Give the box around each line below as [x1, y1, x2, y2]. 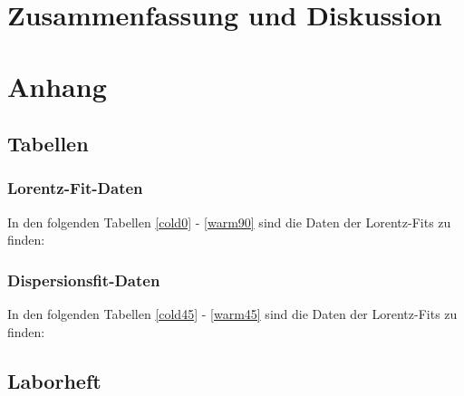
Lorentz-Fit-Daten [7, 177, 143, 199]
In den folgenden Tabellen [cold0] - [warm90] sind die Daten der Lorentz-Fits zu [7, 212, 451, 231]
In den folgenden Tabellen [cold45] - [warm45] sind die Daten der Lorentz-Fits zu [7, 304, 458, 324]
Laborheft [7, 366, 101, 394]
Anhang [7, 67, 107, 104]
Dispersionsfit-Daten [7, 268, 160, 291]
